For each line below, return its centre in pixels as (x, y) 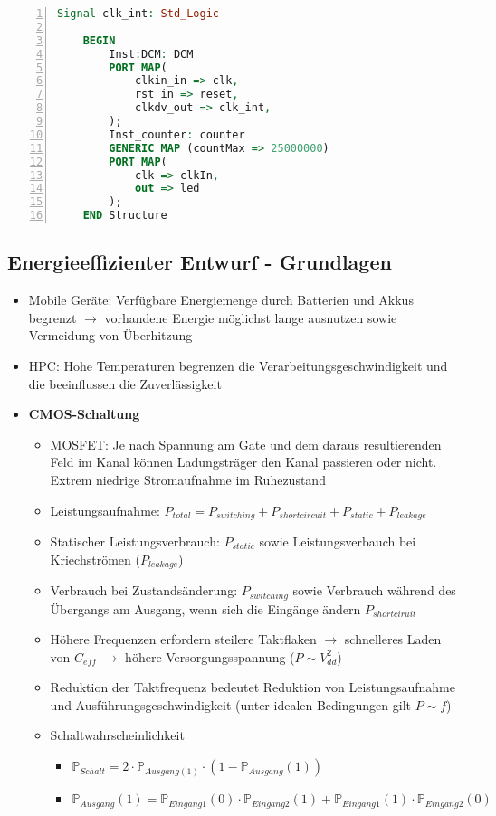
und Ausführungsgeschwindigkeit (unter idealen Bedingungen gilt (230, 704)
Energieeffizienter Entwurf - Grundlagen (200, 262)
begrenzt (52, 317)
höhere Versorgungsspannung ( (210, 656)
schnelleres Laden (393, 639)
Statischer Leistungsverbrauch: (135, 541)
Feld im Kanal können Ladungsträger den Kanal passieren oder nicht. (243, 462)
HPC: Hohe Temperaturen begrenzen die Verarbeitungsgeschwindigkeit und (238, 365)
